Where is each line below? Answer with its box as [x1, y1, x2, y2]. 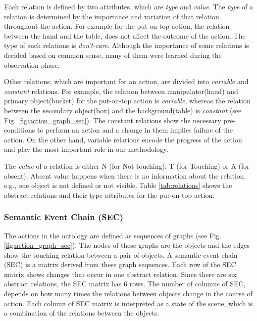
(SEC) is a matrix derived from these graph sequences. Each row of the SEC [4, 259, 236, 270]
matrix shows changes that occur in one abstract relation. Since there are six [4, 269, 237, 279]
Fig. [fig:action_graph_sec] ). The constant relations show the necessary [4, 115, 221, 125]
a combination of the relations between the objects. [4, 308, 159, 318]
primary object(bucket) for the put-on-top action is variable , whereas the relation [4, 95, 251, 106]
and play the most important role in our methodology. [4, 144, 168, 154]
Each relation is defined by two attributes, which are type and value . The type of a [4, 1, 254, 11]
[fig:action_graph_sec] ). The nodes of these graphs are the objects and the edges [4, 240, 250, 250]
